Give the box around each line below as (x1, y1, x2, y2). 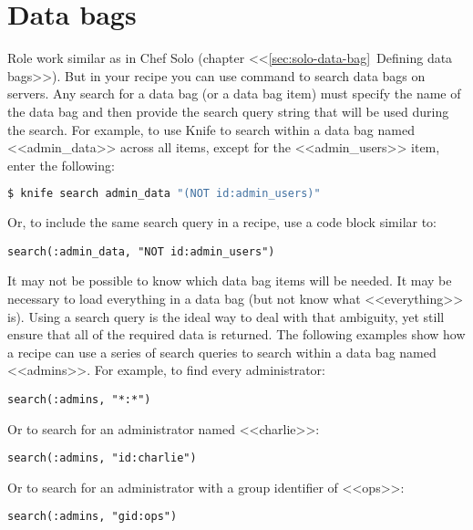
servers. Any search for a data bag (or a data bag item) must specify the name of (7, 84, 461, 103)
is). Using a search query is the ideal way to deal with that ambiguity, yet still (7, 307, 445, 326)
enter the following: (7, 155, 115, 174)
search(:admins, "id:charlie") (7, 452, 197, 465)
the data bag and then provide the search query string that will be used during (7, 101, 449, 120)
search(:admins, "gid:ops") (7, 510, 178, 524)
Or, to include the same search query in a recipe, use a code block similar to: (7, 213, 437, 232)
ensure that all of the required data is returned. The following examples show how (7, 325, 466, 344)
